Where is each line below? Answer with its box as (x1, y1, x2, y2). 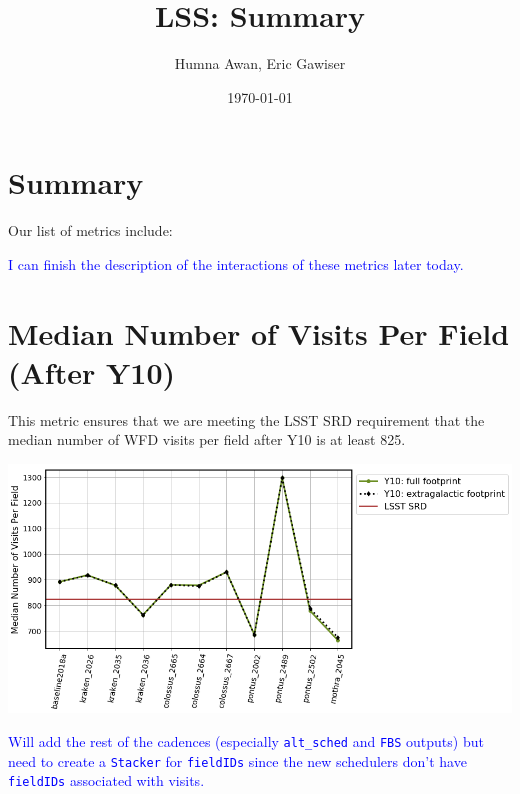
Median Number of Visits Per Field (8, 312, 510, 353)
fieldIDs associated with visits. (8, 770, 205, 791)
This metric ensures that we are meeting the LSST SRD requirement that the (8, 409, 485, 430)
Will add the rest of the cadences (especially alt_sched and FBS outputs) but (8, 731, 484, 752)
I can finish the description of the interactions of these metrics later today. (8, 253, 464, 274)
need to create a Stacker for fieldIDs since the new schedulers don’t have (8, 750, 467, 771)
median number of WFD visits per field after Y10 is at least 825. (8, 429, 406, 450)
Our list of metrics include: (8, 220, 173, 241)
